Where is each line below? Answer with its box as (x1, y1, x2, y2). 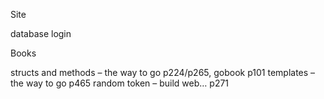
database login (10, 28, 72, 39)
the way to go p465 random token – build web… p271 (10, 77, 230, 89)
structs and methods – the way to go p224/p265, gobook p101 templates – (10, 67, 316, 78)
